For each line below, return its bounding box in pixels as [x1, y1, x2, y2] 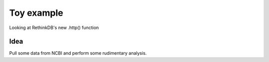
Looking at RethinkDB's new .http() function [9, 25, 99, 31]
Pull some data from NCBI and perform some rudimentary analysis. [9, 50, 147, 56]
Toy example [9, 7, 63, 18]
